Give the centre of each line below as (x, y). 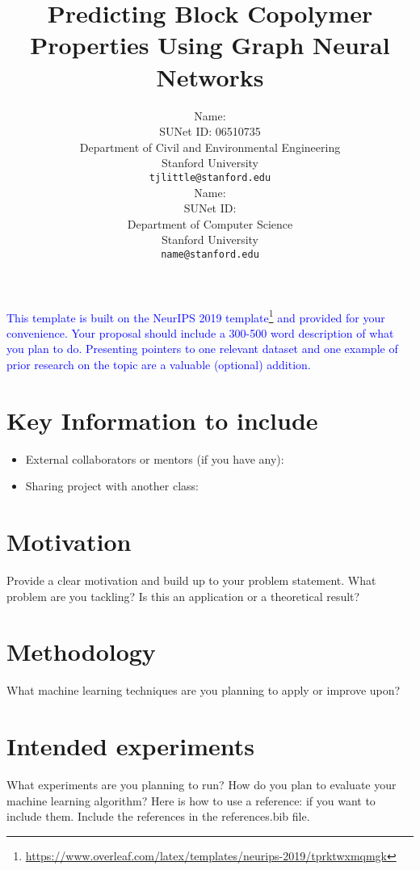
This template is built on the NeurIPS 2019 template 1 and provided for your (196, 316)
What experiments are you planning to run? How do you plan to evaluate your (202, 785)
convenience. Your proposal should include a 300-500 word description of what (200, 332)
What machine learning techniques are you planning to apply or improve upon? (204, 690)
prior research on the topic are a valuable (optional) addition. (159, 364)
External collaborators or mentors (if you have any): (155, 458)
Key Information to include (162, 420)
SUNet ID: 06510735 (210, 131)
